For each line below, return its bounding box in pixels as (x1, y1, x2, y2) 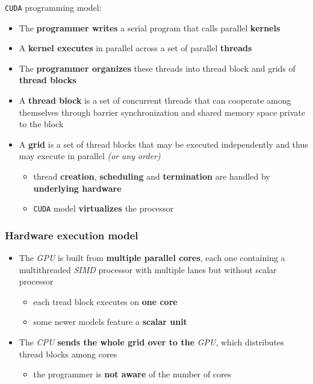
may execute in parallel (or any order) (19, 150, 161, 162)
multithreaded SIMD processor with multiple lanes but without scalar (19, 263, 277, 275)
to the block (19, 118, 64, 130)
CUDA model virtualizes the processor (33, 202, 174, 215)
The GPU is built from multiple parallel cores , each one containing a (19, 251, 285, 264)
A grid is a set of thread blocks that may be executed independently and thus (19, 137, 308, 150)
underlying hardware (33, 181, 122, 194)
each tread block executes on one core (33, 295, 178, 307)
